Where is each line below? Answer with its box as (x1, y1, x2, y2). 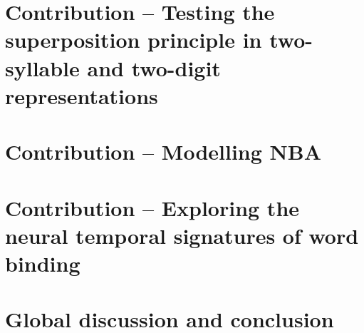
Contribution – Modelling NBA (5, 137, 322, 166)
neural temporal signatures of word (5, 220, 359, 250)
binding (5, 248, 80, 277)
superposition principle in (5, 25, 262, 54)
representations (5, 81, 158, 110)
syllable (5, 53, 80, 82)
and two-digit (87, 53, 221, 82)
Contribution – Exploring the (5, 193, 300, 222)
